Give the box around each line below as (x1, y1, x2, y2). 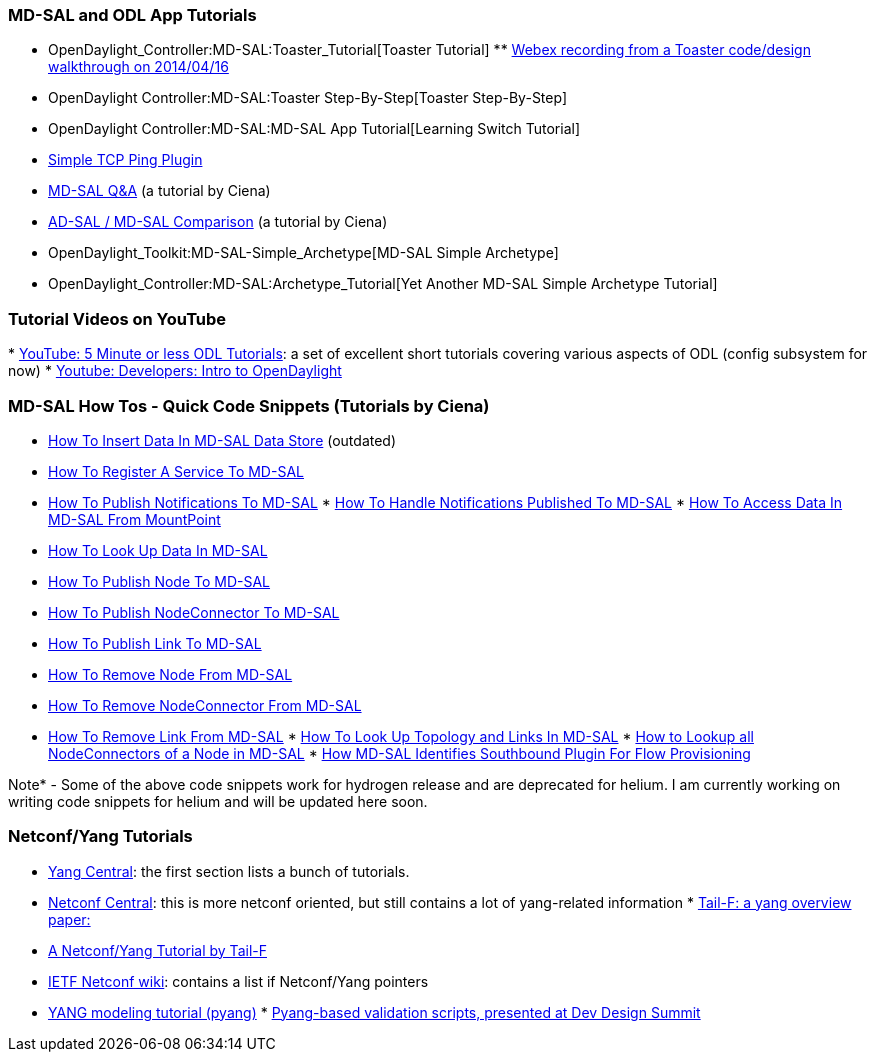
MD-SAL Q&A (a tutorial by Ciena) (48, 182, 271, 200)
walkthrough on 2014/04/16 (48, 58, 229, 76)
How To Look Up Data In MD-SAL (48, 541, 268, 559)
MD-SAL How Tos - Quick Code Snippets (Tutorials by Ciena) (8, 395, 490, 416)
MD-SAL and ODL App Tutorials (8, 5, 257, 25)
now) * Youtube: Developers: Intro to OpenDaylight (8, 362, 342, 380)
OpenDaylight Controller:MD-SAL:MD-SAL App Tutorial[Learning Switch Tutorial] (48, 120, 580, 138)
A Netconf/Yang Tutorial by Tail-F (48, 941, 267, 959)
